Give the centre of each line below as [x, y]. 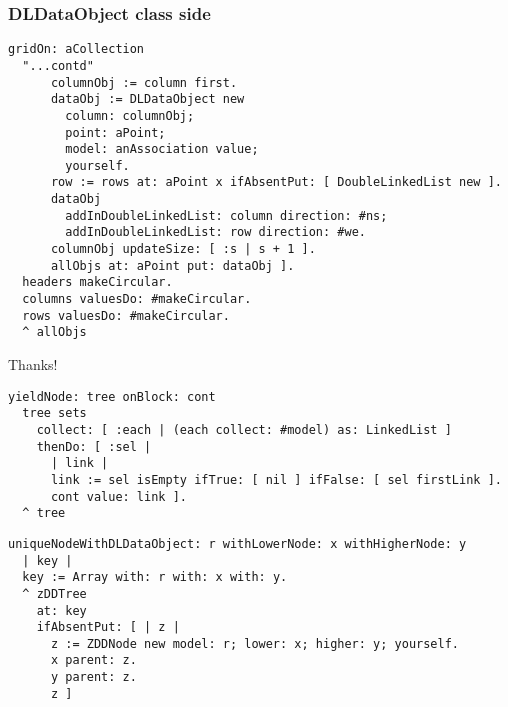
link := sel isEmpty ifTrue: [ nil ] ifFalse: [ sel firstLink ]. [276, 479]
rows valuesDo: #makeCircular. [126, 315]
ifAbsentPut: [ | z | [108, 627]
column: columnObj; [130, 115]
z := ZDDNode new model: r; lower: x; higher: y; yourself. [255, 643]
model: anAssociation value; [162, 149]
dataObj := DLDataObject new [147, 99]
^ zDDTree [54, 593]
